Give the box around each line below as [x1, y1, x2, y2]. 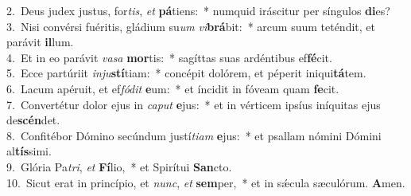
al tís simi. [6, 143, 52, 159]
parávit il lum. [6, 33, 74, 50]
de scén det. [6, 112, 60, 128]
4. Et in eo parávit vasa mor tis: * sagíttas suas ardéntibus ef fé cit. [6, 49, 332, 65]
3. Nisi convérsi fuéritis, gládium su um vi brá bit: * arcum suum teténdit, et [6, 18, 375, 34]
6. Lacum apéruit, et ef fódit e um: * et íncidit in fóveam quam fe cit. [6, 80, 339, 96]
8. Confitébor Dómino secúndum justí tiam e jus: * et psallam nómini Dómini [6, 127, 382, 143]
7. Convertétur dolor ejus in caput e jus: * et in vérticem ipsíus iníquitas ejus [6, 96, 381, 112]
